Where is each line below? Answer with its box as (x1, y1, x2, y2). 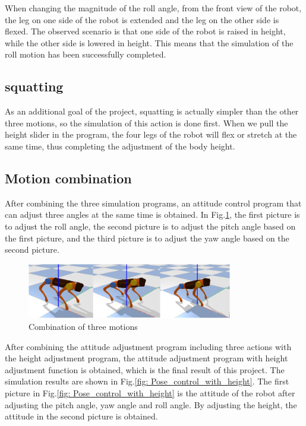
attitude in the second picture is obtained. (5, 410, 158, 422)
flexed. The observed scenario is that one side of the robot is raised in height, (5, 25, 286, 37)
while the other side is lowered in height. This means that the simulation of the (5, 36, 294, 49)
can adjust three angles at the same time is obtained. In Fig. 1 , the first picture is (5, 208, 300, 221)
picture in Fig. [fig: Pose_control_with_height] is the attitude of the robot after (5, 386, 295, 399)
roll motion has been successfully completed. (5, 48, 166, 61)
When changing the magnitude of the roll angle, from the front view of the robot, (5, 2, 302, 14)
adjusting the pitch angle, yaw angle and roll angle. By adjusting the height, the (5, 398, 297, 411)
